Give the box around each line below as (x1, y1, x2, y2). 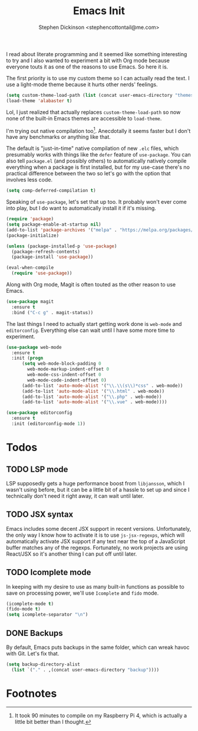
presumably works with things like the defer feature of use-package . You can (6, 151, 192, 158)
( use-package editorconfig (6, 410, 72, 416)
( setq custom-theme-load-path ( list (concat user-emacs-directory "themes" (6, 92, 196, 98)
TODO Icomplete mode (6, 567, 91, 577)
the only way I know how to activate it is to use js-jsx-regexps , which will (6, 531, 184, 539)
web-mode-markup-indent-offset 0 (27, 366, 110, 373)
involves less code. (6, 176, 53, 184)
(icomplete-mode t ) (6, 601, 54, 606)
